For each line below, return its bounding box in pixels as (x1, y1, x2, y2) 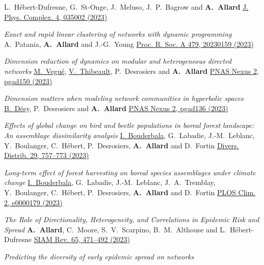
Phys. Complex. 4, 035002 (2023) (4, 11, 108, 22)
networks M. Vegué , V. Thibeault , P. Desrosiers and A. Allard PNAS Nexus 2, (4, 65, 259, 76)
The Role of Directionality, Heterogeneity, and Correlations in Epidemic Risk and (4, 214, 259, 225)
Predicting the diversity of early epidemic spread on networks (4, 251, 194, 261)
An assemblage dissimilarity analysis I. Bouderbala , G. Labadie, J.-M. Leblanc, (4, 129, 255, 140)
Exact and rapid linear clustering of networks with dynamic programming (4, 29, 232, 39)
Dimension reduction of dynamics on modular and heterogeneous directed (4, 56, 232, 66)
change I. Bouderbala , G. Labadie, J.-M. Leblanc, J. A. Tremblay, (4, 177, 216, 188)
